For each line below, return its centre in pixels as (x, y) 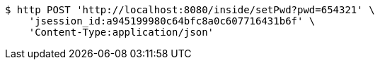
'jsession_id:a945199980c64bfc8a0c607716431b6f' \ (172, 21)
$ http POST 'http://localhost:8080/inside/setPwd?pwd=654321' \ (190, 10)
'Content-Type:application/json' (121, 32)
